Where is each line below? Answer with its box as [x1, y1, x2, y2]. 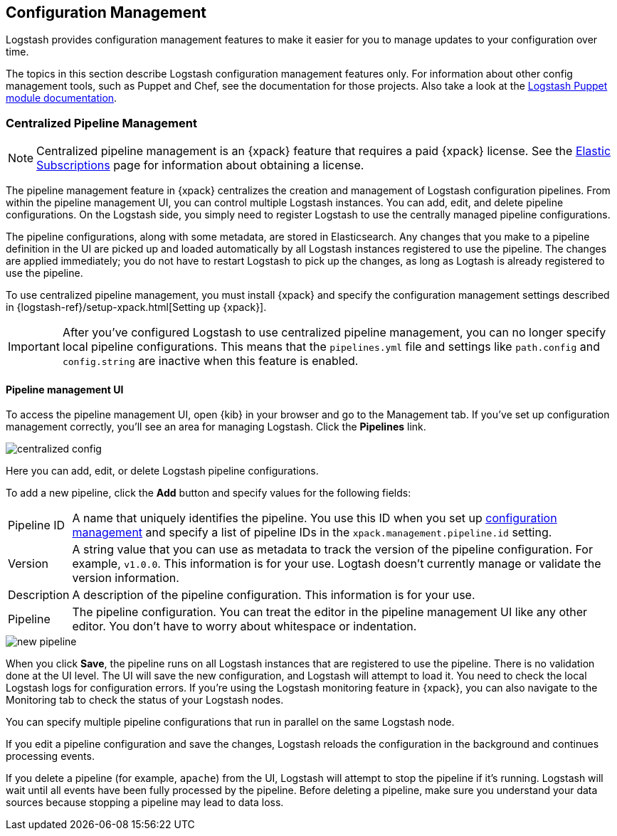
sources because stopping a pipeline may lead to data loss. [6, 796, 284, 809]
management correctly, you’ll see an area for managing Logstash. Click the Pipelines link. [6, 420, 426, 433]
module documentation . [6, 92, 117, 105]
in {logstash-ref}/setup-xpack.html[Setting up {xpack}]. [6, 301, 267, 314]
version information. [72, 571, 179, 586]
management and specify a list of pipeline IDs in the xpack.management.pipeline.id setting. [72, 525, 552, 540]
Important [8, 339, 60, 354]
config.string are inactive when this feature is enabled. [62, 354, 359, 369]
